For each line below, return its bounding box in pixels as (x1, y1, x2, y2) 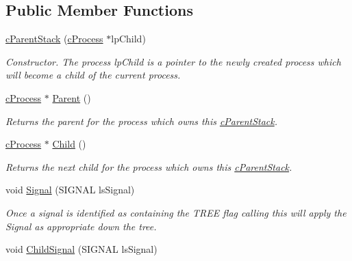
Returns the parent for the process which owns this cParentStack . (5, 113, 278, 128)
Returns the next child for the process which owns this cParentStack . (5, 159, 292, 174)
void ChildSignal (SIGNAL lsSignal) (5, 242, 158, 256)
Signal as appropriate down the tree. (5, 219, 157, 233)
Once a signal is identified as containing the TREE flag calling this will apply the (5, 205, 347, 219)
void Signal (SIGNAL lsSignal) (5, 182, 135, 197)
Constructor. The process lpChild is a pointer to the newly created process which (5, 54, 341, 68)
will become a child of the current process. (5, 68, 181, 82)
